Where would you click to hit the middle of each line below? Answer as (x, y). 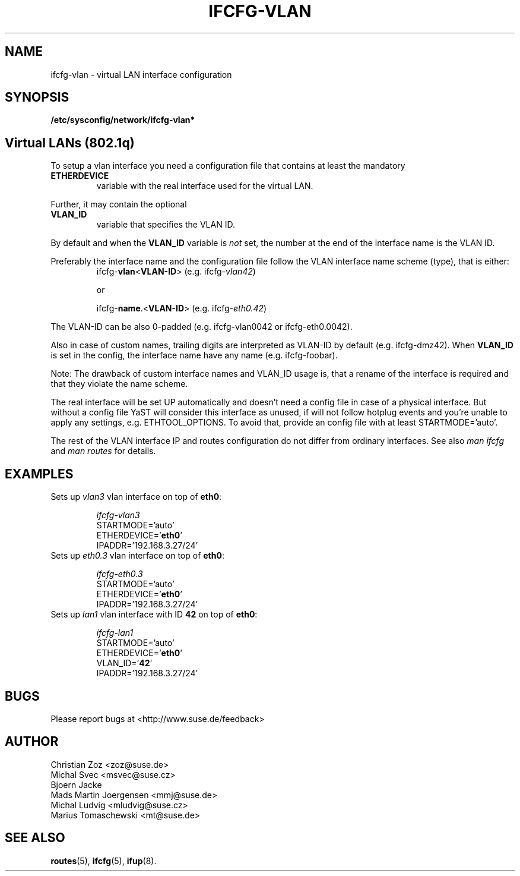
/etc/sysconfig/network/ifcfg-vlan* (123, 120)
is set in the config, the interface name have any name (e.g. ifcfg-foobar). (194, 355)
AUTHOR (32, 742)
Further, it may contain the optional (119, 204)
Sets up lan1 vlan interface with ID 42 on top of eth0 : (154, 615)
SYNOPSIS (37, 97)
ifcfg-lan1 (115, 633)
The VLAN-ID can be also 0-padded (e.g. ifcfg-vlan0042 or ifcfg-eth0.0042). (202, 327)
